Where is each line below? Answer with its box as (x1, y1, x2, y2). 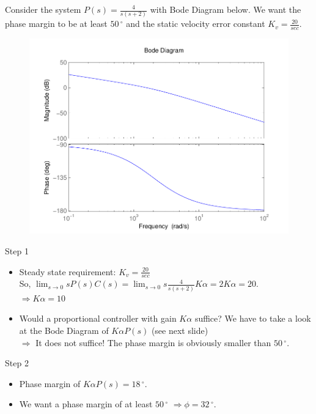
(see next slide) (151, 323, 208, 336)
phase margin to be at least (5, 17, 108, 30)
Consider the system (5, 3, 81, 15)
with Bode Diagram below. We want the (150, 3, 301, 15)
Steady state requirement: (19, 265, 116, 278)
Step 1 (5, 245, 29, 257)
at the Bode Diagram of (19, 323, 109, 336)
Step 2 (5, 357, 29, 369)
